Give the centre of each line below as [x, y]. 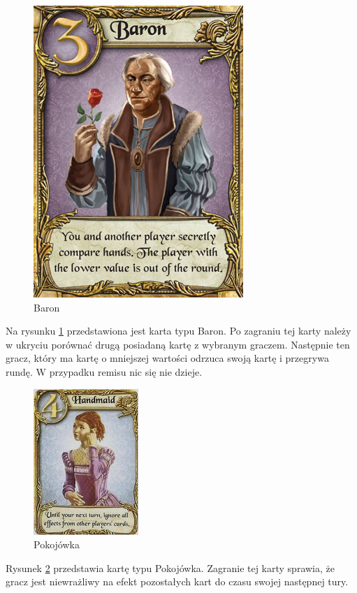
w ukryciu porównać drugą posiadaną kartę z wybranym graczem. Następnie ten [178, 344]
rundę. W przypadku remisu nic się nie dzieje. [104, 371]
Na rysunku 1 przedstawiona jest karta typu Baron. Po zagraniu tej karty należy [178, 331]
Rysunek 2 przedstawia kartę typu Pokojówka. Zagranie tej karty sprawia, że [170, 568]
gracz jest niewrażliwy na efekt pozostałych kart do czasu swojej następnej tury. [177, 581]
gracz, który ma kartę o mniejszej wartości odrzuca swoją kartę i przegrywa [167, 358]
